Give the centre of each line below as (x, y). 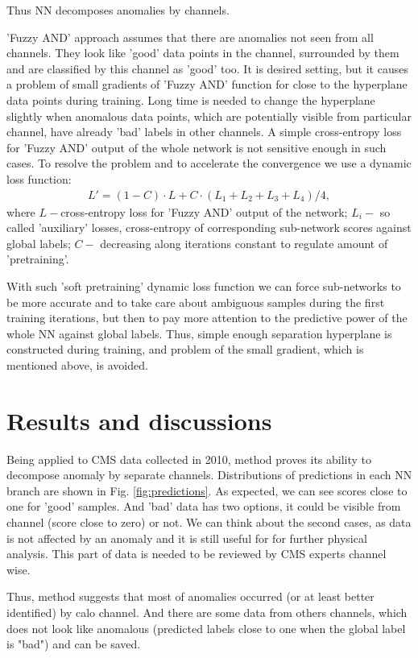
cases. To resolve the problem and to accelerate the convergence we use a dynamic (209, 163)
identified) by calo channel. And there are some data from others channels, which (207, 612)
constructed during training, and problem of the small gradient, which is (185, 349)
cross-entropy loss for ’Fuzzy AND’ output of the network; (204, 211)
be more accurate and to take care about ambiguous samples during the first (196, 302)
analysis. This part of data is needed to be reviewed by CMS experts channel (197, 554)
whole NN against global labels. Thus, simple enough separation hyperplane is (199, 333)
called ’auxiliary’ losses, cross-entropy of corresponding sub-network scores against (209, 228)
